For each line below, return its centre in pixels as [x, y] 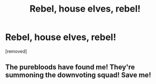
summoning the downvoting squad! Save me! [78, 75]
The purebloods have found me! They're [70, 67]
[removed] [16, 51]
